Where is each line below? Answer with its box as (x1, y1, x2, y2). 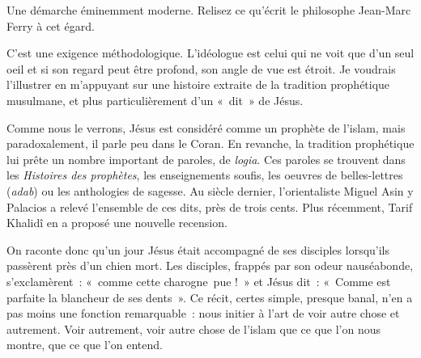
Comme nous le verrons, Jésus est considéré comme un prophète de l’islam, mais (6, 119, 406, 136)
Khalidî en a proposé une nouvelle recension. (6, 214, 228, 231)
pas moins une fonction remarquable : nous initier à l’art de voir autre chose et (6, 305, 400, 322)
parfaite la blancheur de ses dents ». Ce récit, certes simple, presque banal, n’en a (6, 289, 413, 305)
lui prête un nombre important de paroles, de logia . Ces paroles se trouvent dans (6, 150, 406, 167)
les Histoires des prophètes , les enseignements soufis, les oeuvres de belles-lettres (6, 166, 403, 183)
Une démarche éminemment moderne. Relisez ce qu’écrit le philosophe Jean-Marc (6, 2, 411, 18)
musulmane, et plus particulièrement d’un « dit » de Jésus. (6, 91, 304, 108)
